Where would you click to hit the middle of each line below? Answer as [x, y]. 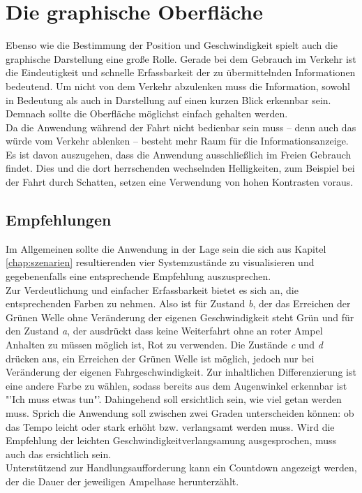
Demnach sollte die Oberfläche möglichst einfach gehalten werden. [147, 113]
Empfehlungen [59, 220]
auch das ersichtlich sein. [59, 454]
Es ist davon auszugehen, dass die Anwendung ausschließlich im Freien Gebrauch [179, 154]
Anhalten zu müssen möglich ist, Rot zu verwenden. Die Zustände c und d [164, 345]
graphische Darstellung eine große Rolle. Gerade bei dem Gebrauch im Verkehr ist [181, 58]
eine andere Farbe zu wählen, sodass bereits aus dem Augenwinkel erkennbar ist [176, 385]
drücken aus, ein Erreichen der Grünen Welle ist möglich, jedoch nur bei [160, 358]
